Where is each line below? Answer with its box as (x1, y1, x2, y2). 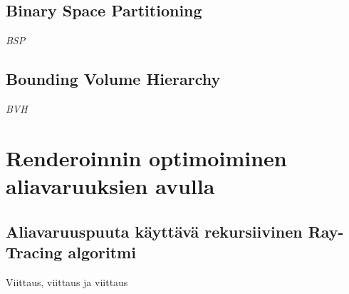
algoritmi (68, 240, 136, 263)
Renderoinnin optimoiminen (6, 143, 287, 172)
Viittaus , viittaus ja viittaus (6, 274, 128, 289)
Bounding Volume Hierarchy (6, 68, 221, 90)
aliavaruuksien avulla (6, 171, 215, 200)
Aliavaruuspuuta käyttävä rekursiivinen (6, 220, 303, 242)
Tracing (6, 240, 63, 263)
